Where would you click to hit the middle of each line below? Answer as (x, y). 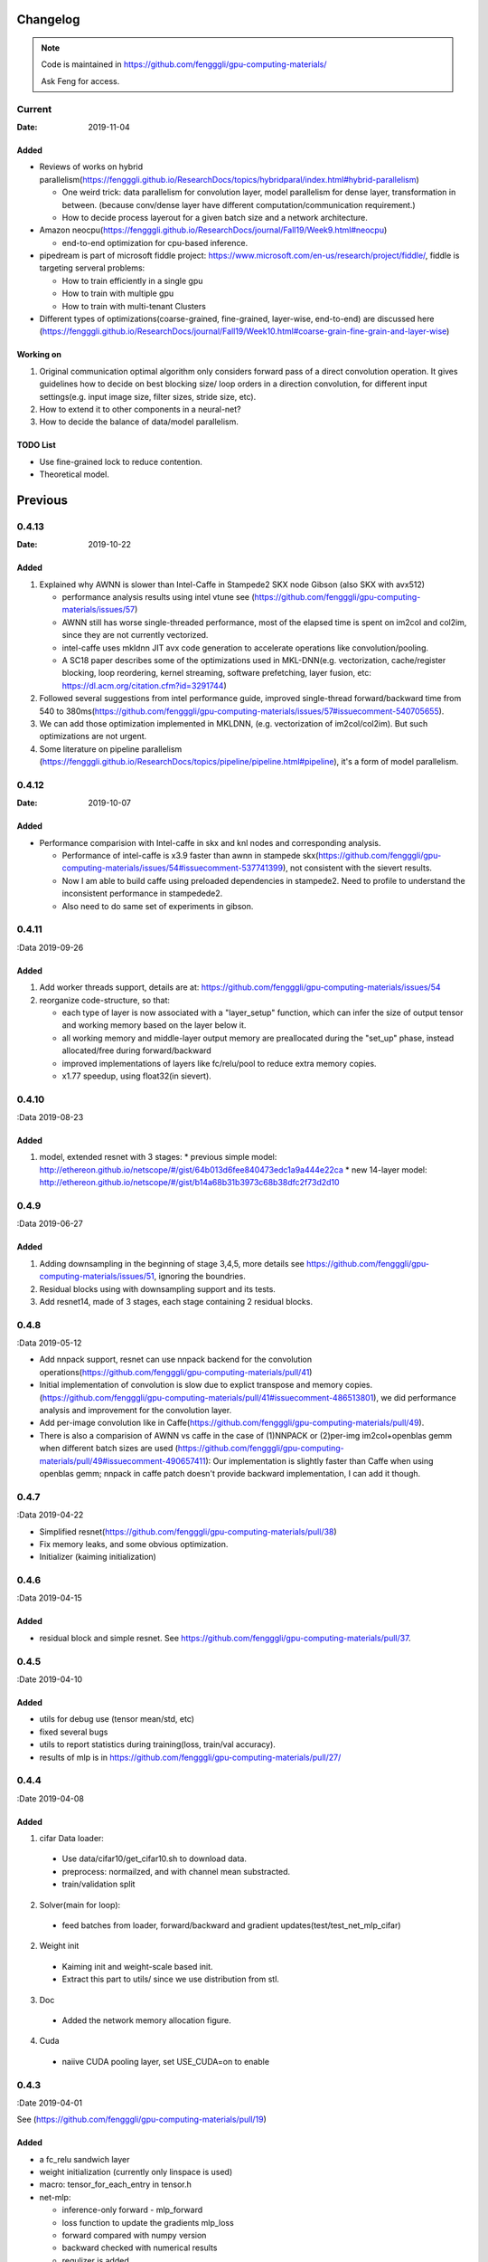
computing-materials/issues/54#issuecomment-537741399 (173, 868)
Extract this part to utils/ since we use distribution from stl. (171, 1979)
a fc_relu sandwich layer (84, 2159)
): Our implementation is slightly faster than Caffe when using (319, 1460)
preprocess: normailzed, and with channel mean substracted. (176, 1871)
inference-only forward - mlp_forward (132, 2210)
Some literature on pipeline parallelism (111, 749)
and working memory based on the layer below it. (154, 1025)
